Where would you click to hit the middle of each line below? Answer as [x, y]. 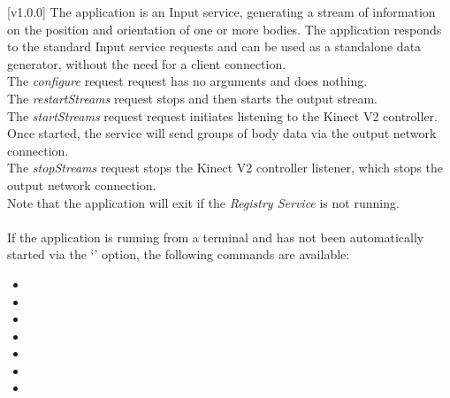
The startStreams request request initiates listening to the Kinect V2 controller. [222, 115]
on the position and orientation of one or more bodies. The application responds [225, 29]
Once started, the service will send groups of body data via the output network [222, 133]
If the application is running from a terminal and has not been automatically [216, 237]
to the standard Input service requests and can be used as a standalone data [214, 46]
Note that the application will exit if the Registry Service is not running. [203, 202]
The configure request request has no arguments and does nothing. [187, 81]
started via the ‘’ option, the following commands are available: [179, 254]
